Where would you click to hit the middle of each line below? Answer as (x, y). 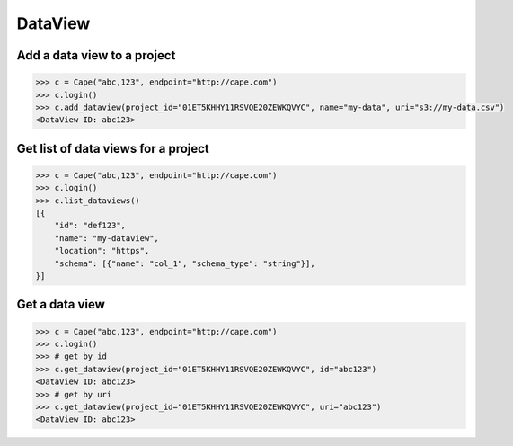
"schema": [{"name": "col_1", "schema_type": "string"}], (185, 263)
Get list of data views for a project (113, 148)
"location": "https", (102, 251)
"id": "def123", (90, 226)
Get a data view (61, 304)
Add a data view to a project (96, 55)
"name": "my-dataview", (106, 238)
